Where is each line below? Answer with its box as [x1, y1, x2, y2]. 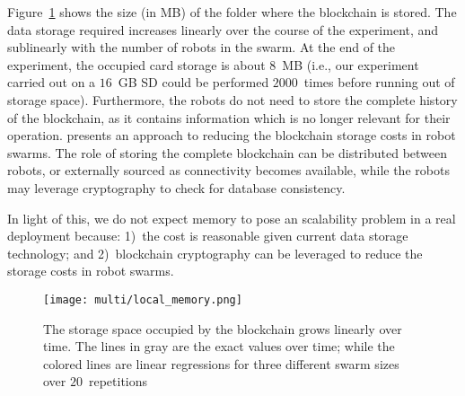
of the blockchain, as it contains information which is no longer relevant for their [7, 108, 451, 127]
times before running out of [303, 73, 455, 92]
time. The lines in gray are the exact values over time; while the [43, 337, 395, 356]
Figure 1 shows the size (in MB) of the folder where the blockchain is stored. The [7, 3, 457, 21]
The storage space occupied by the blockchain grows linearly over [43, 319, 402, 338]
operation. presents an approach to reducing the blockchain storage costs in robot [7, 126, 456, 145]
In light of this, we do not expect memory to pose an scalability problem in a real [7, 208, 456, 227]
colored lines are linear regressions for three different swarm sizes [43, 354, 399, 373]
